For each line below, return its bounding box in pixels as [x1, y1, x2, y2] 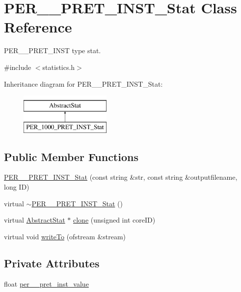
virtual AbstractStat [4, 215, 65, 225]
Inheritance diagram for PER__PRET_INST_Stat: [4, 78, 163, 89]
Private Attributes [4, 255, 100, 270]
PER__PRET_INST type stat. [4, 45, 101, 56]
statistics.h [42, 62, 75, 72]
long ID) [4, 182, 29, 192]
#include [4, 62, 31, 72]
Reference [4, 17, 72, 37]
